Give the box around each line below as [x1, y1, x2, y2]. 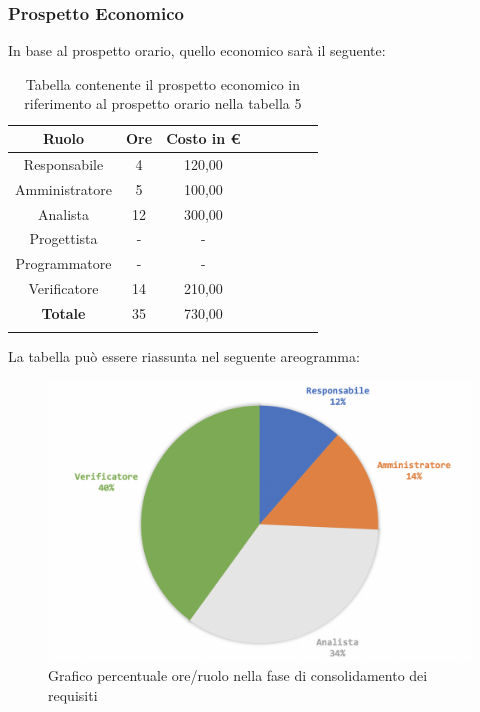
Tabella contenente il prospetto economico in [25, 73, 300, 94]
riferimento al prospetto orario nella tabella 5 [24, 93, 302, 114]
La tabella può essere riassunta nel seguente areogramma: [8, 346, 360, 367]
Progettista [29, 228, 98, 249]
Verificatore [28, 278, 99, 299]
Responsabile [23, 153, 104, 174]
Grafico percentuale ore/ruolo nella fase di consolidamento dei [48, 665, 428, 686]
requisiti [48, 684, 98, 705]
